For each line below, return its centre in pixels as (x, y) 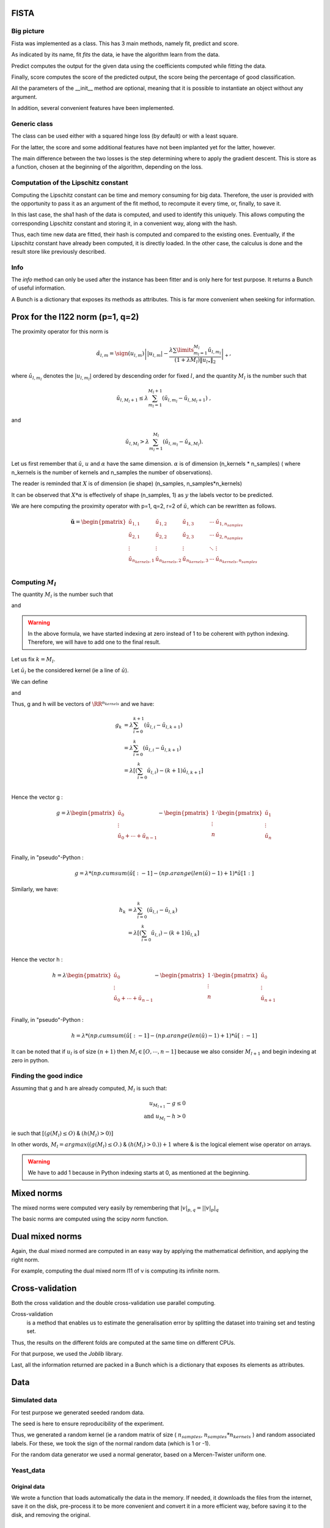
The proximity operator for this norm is (60, 331)
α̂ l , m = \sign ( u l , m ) (120, 354)
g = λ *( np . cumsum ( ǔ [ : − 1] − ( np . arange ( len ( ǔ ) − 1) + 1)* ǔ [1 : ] (164, 873)
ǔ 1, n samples (229, 523)
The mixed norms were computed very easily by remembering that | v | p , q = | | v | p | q (115, 1208)
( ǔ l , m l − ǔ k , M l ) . (183, 443)
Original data (28, 1486)
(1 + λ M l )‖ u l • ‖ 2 (195, 361)
